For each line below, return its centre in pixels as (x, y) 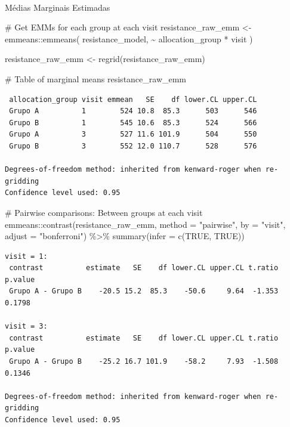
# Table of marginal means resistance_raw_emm (96, 78)
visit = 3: (26, 327)
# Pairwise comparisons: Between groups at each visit (104, 212)
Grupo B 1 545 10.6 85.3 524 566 (133, 123)
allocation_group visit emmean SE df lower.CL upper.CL (133, 99)
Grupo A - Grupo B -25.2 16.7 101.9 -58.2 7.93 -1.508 (144, 362)
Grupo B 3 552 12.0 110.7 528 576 (133, 146)
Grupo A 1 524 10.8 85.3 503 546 (133, 111)
